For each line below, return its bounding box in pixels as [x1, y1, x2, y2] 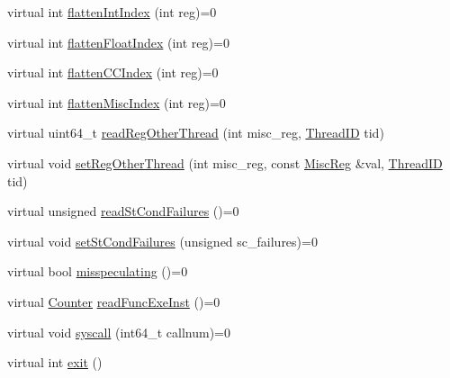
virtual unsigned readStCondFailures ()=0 [7, 202, 239, 220]
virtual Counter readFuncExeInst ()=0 [7, 292, 220, 310]
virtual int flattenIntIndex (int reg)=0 [7, 3, 217, 21]
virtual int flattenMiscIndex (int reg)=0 [7, 93, 226, 112]
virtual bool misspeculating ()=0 [7, 262, 188, 281]
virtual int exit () [7, 353, 103, 372]
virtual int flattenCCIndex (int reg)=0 [7, 63, 219, 82]
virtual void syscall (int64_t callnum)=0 [7, 322, 230, 341]
